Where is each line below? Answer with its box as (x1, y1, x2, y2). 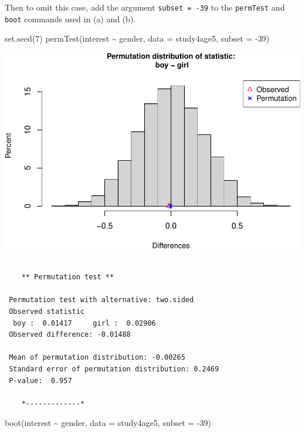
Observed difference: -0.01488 (9, 330, 131, 339)
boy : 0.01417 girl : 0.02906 (13, 319, 156, 327)
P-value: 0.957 (9, 376, 72, 385)
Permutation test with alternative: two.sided (9, 296, 194, 305)
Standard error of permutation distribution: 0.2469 (9, 364, 219, 373)
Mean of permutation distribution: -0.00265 (9, 353, 185, 362)
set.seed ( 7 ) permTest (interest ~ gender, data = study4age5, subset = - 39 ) (5, 32, 270, 45)
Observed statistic (9, 307, 85, 316)
